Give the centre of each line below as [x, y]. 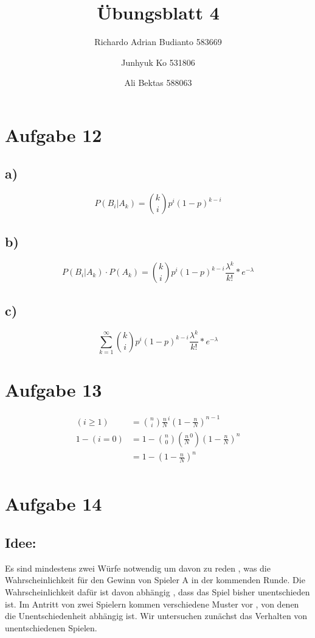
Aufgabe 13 [54, 390]
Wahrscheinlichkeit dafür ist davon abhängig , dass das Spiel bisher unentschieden [157, 591]
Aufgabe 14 [54, 504]
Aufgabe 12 [54, 134]
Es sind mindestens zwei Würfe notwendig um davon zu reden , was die [138, 568]
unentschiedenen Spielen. [51, 627]
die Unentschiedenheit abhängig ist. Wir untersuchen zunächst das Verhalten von [156, 616]
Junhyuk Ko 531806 [158, 62]
